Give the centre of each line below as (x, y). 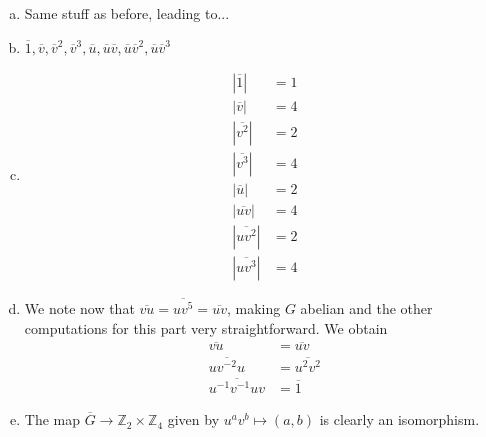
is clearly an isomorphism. (399, 419)
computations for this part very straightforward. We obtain (206, 327)
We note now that (79, 308)
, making (253, 308)
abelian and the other (366, 308)
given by (193, 419)
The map (52, 419)
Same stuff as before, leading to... (127, 12)
